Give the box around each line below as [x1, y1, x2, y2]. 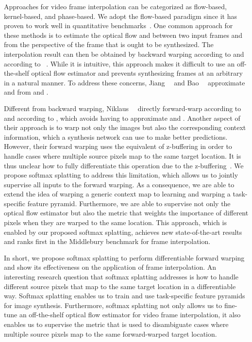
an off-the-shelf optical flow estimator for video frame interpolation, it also [19, 309, 241, 320]
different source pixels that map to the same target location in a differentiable [4, 281, 236, 291]
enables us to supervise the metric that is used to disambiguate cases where [4, 319, 229, 329]
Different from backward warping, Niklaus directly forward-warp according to [4, 103, 241, 113]
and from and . [4, 87, 49, 97]
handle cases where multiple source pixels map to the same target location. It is [4, 150, 241, 161]
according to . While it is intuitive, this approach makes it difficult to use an [4, 58, 235, 68]
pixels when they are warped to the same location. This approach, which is [4, 217, 227, 228]
